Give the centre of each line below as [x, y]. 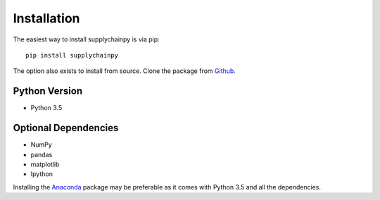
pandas [42, 154]
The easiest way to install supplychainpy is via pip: [86, 39]
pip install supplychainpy [72, 55]
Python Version [48, 91]
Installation [46, 18]
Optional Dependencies [66, 128]
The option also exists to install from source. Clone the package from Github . [124, 71]
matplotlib [45, 164]
